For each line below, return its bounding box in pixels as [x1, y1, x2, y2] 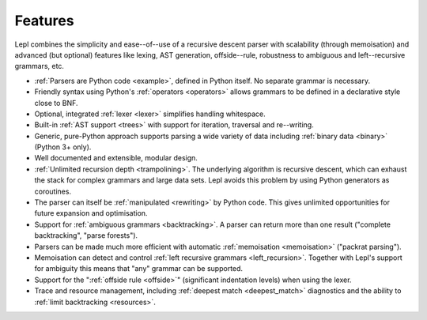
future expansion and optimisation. [34, 209, 148, 218]
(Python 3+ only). [34, 142, 92, 152]
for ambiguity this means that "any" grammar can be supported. [34, 264, 244, 273]
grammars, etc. [14, 62, 65, 71]
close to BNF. [34, 98, 78, 107]
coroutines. [34, 186, 71, 196]
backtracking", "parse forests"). [34, 231, 138, 240]
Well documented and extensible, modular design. [34, 153, 198, 163]
